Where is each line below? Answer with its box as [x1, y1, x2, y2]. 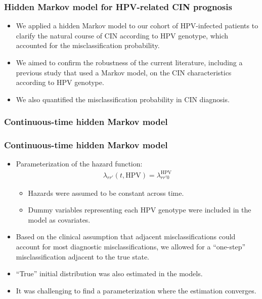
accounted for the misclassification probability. [16, 40, 160, 51]
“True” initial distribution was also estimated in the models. [16, 268, 203, 279]
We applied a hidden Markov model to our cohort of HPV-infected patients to [16, 20, 258, 31]
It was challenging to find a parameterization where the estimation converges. [16, 285, 256, 295]
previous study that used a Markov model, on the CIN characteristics [16, 67, 232, 77]
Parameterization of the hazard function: [16, 158, 143, 169]
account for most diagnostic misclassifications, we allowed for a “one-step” [16, 241, 246, 251]
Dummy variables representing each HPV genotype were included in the [28, 204, 251, 215]
